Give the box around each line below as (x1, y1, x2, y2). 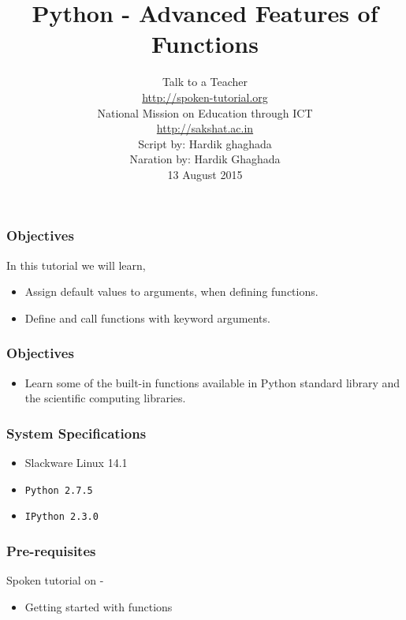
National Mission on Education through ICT (97, 104, 313, 121)
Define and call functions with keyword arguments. (24, 309, 270, 326)
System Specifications (6, 423, 147, 443)
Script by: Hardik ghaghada (138, 135, 272, 151)
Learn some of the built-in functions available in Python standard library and (24, 374, 400, 390)
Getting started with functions (24, 598, 173, 614)
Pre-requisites (6, 541, 96, 560)
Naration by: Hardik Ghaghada (129, 151, 281, 167)
